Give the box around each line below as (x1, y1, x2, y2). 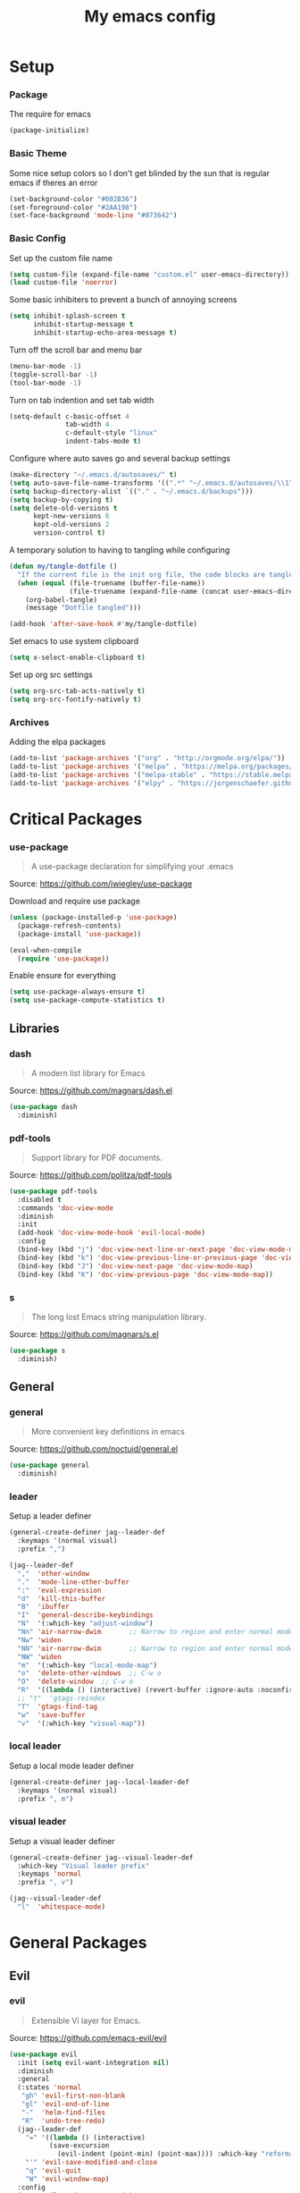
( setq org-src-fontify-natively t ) (9, 695, 142, 704)
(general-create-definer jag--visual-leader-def (9, 1853, 194, 1862)
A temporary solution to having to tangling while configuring (9, 545, 230, 555)
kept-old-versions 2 (32, 521, 110, 529)
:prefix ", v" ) (17, 1878, 74, 1887)
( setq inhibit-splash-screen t (9, 311, 126, 321)
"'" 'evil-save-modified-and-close (25, 2158, 158, 2167)
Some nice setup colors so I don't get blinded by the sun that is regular (9, 167, 271, 178)
